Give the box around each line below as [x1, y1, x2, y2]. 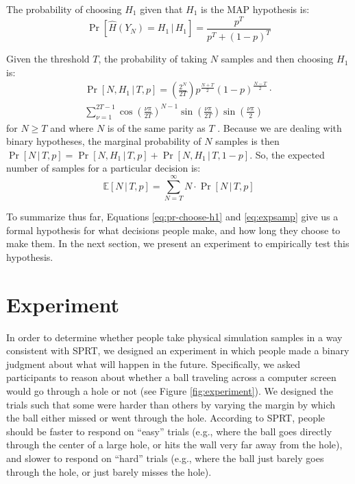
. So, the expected [249, 147, 325, 161]
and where [50, 120, 94, 135]
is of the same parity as [107, 120, 206, 135]
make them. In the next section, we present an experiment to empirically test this [6, 236, 350, 251]
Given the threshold [6, 51, 90, 66]
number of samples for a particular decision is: [6, 161, 201, 175]
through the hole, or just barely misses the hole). [6, 464, 212, 479]
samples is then [215, 134, 280, 148]
